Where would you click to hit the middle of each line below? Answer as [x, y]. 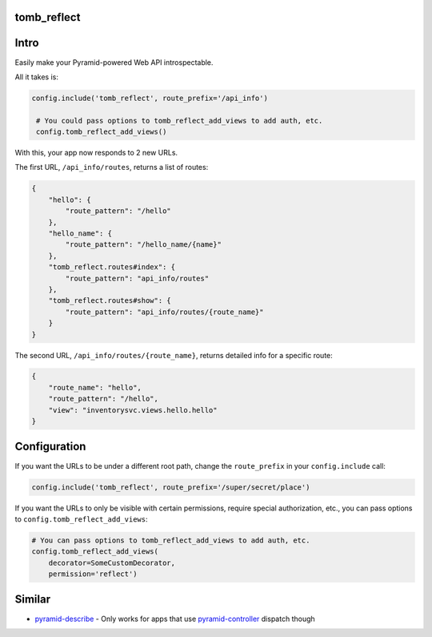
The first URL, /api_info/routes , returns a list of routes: [112, 167]
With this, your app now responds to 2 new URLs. [96, 153]
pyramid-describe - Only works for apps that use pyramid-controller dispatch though [175, 619]
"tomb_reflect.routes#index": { [112, 267]
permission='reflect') [93, 574]
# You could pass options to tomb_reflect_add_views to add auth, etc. [180, 121]
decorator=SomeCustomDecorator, [112, 562]
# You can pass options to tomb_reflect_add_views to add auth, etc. [171, 540]
